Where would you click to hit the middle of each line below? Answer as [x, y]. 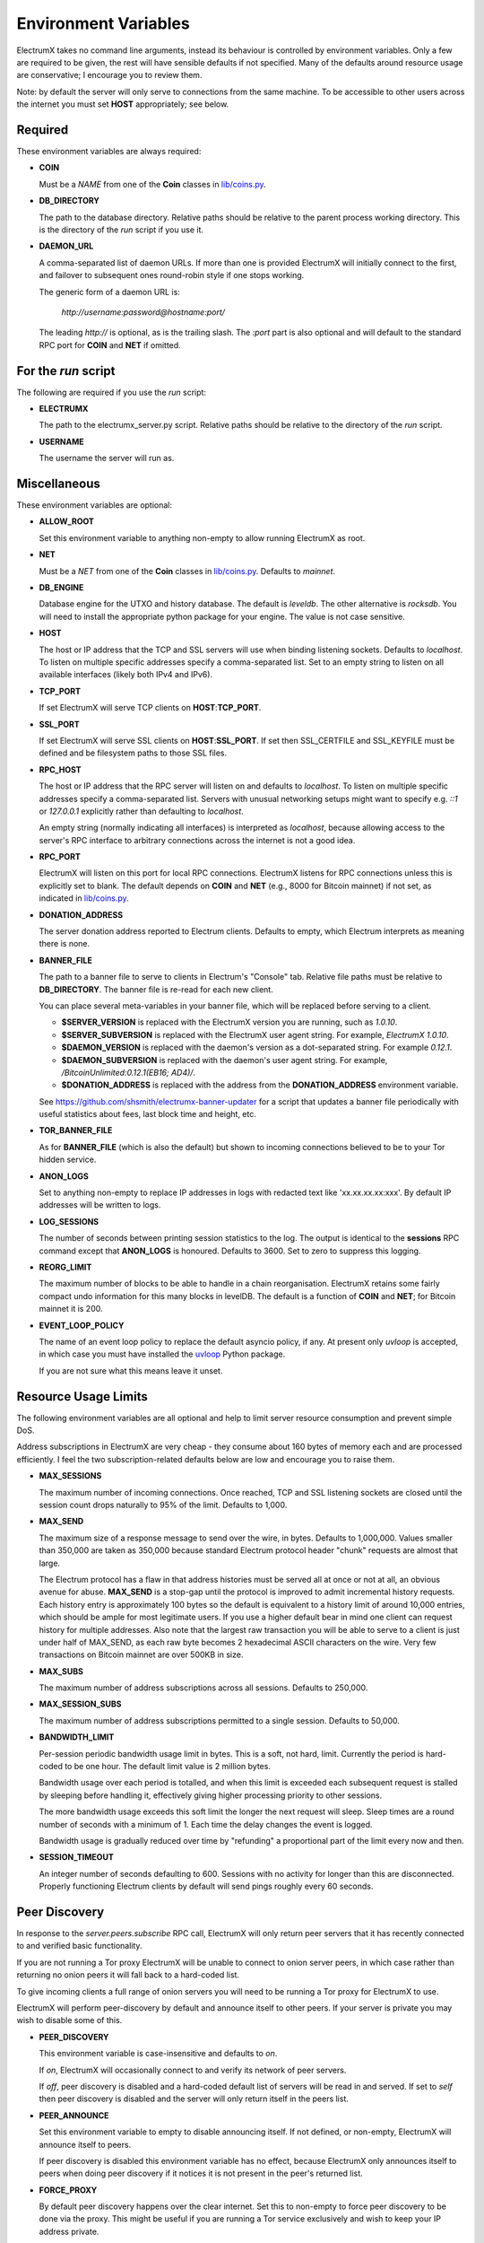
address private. [69, 2231]
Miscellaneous [58, 483]
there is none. [65, 944]
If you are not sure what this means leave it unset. [131, 1370]
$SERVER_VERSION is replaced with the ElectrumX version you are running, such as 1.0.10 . [229, 1022]
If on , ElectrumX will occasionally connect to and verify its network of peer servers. [193, 2070]
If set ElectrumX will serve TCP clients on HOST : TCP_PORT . [150, 708]
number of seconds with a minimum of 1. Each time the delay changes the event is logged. [206, 1824]
